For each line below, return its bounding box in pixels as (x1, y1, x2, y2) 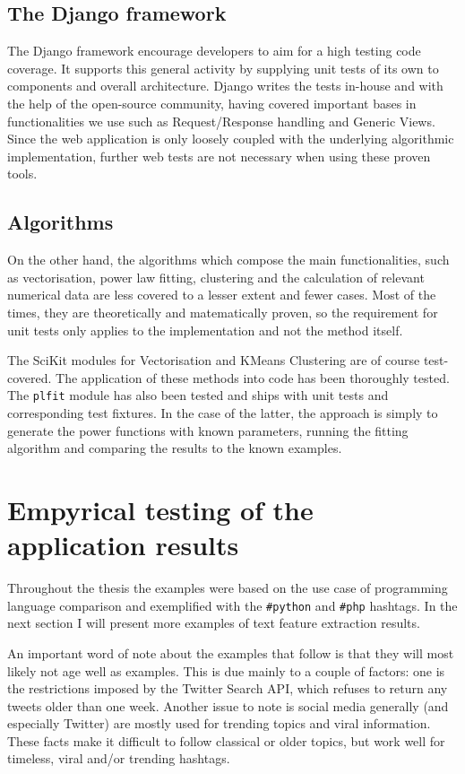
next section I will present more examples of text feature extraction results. (7, 613, 420, 632)
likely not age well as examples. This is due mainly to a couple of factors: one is (7, 661, 445, 680)
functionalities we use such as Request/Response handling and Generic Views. (7, 111, 435, 130)
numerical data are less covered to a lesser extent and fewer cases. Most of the (7, 285, 436, 304)
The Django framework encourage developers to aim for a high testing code (7, 41, 421, 60)
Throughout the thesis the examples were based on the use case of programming (7, 578, 448, 597)
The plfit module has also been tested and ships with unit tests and (7, 386, 389, 404)
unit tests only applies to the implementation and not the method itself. (7, 320, 403, 339)
